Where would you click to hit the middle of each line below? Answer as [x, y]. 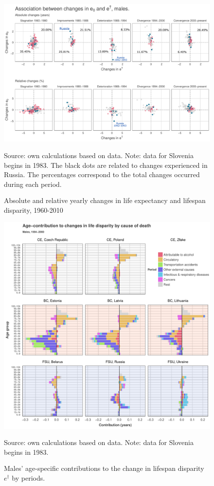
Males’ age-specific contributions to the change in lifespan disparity [104, 468]
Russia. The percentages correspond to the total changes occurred [102, 174]
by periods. [28, 477]
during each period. [33, 184]
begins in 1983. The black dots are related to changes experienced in [106, 165]
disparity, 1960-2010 [34, 210]
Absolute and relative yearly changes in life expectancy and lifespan [105, 200]
